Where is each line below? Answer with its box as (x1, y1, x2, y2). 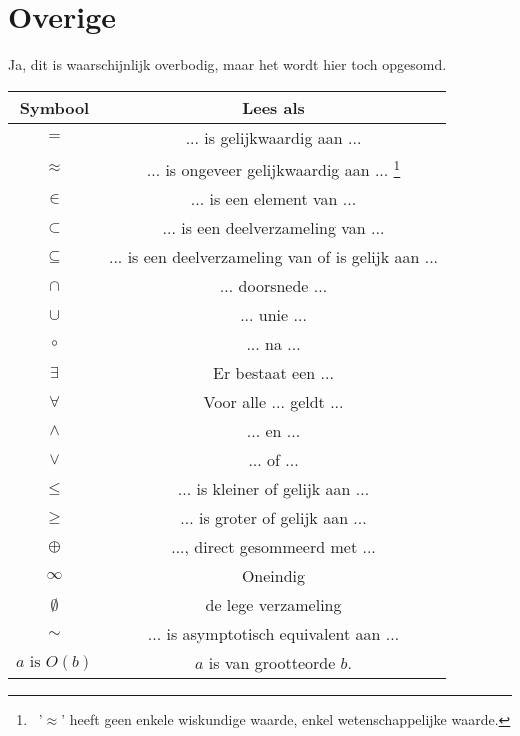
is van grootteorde (208, 651, 336, 675)
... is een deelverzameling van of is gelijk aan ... (108, 245, 439, 269)
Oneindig (241, 564, 306, 588)
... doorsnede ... (219, 274, 328, 298)
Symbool (19, 95, 90, 119)
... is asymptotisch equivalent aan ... (147, 622, 400, 646)
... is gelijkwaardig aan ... (185, 125, 362, 149)
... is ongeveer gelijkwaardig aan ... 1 (146, 154, 401, 182)
